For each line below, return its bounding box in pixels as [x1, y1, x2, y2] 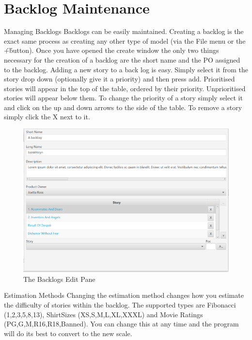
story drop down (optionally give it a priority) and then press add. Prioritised [4, 74, 235, 84]
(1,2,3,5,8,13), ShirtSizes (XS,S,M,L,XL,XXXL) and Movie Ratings [4, 309, 203, 319]
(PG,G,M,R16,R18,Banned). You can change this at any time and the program [4, 319, 239, 329]
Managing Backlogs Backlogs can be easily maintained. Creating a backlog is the [4, 26, 244, 36]
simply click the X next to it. [4, 112, 90, 122]
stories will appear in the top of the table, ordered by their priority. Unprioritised [4, 83, 246, 93]
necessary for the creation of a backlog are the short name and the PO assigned [4, 54, 240, 65]
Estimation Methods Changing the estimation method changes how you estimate [4, 290, 244, 300]
